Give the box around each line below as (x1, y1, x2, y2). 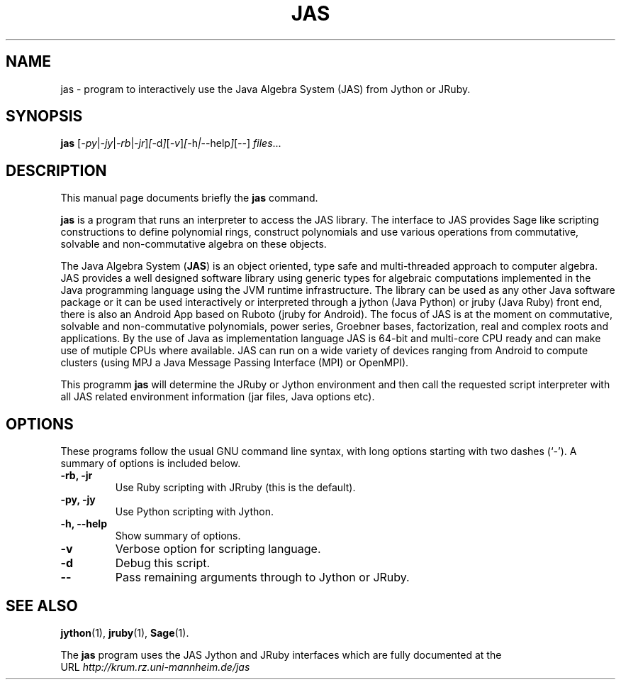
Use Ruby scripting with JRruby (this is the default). (115, 481, 356, 494)
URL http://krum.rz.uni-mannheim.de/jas (60, 660, 250, 673)
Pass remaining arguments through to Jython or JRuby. (115, 570, 410, 585)
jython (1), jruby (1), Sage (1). (60, 626, 189, 639)
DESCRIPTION (6, 161, 107, 180)
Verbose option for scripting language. (115, 542, 321, 557)
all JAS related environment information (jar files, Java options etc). (60, 390, 375, 403)
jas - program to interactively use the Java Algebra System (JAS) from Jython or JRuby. (60, 82, 471, 95)
